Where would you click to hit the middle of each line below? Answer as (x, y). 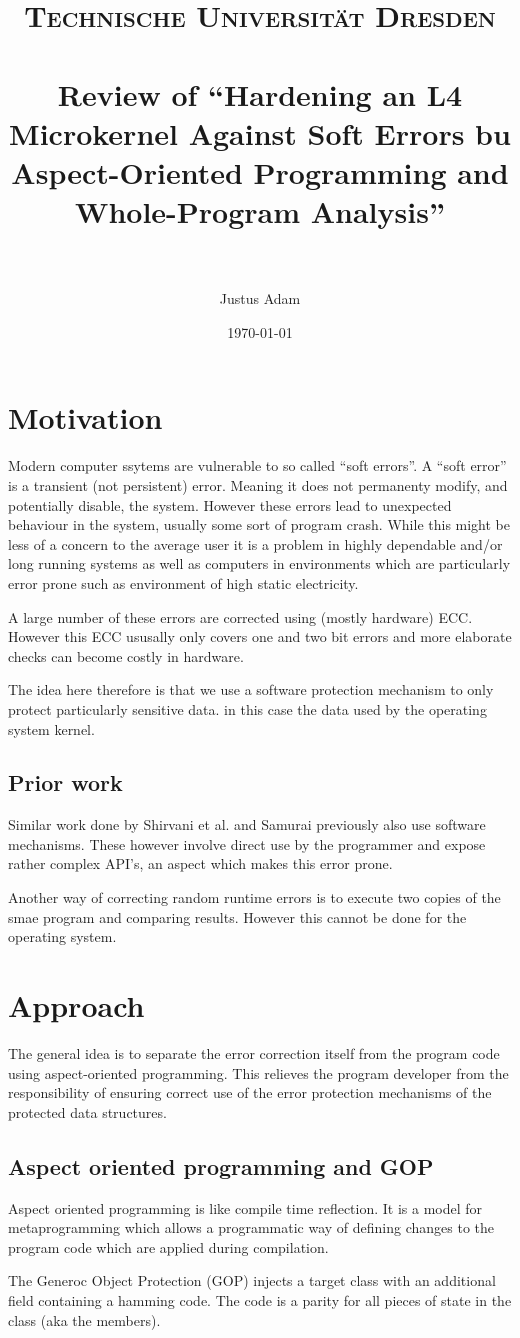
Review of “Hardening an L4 (260, 93)
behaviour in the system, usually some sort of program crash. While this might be (259, 524)
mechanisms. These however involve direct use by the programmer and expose (247, 843)
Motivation (85, 417)
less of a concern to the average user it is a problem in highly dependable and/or (255, 543)
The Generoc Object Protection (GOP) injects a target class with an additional (252, 1280)
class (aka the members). (84, 1319)
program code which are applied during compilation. (168, 1246)
